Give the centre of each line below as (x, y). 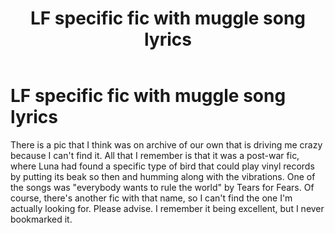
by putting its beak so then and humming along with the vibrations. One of (163, 176)
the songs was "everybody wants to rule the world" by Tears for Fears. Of (162, 187)
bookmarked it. (41, 219)
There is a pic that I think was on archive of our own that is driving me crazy (166, 144)
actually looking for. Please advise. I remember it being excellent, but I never (167, 208)
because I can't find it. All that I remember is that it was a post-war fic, (155, 155)
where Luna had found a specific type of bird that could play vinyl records (162, 166)
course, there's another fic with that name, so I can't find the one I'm (151, 198)
